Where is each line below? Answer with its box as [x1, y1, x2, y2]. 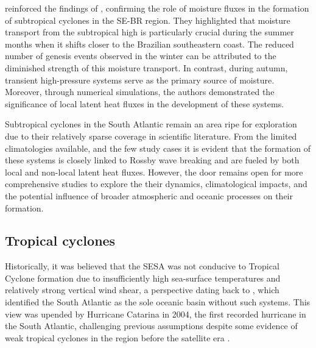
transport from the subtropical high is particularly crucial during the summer [5, 26, 294, 38]
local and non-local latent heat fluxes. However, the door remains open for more [5, 165, 303, 178]
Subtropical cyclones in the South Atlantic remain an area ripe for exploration [5, 118, 297, 130]
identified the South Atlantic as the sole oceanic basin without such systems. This [5, 296, 311, 308]
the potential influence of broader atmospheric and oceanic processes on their [5, 189, 293, 202]
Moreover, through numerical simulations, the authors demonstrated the [5, 85, 275, 98]
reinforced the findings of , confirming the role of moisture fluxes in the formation [5, 2, 309, 14]
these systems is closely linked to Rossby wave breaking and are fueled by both [5, 154, 300, 166]
